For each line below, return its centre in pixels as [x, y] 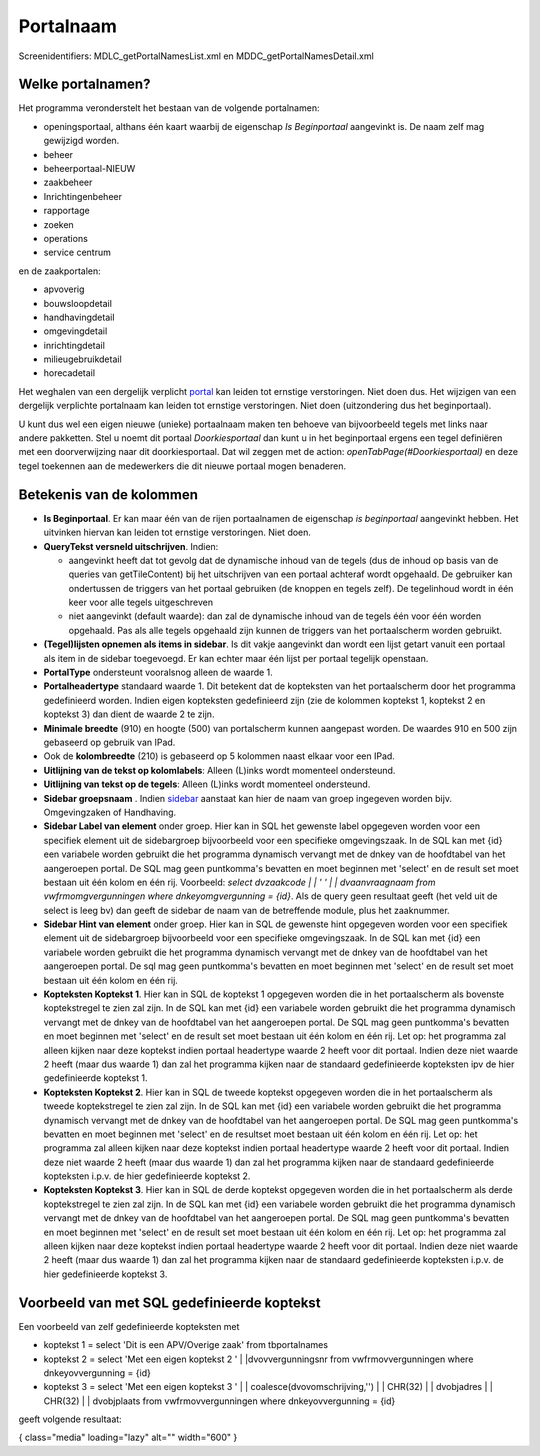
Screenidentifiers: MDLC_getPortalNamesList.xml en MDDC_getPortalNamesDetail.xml [196, 56]
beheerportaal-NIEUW [89, 169]
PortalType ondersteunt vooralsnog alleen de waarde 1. [158, 672]
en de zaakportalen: [60, 271]
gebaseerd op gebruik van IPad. [109, 742]
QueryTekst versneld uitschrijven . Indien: [131, 546]
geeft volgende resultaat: [70, 1419]
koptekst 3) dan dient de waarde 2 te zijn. [129, 714]
